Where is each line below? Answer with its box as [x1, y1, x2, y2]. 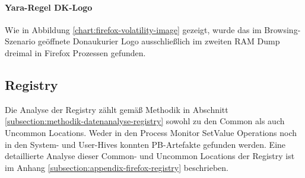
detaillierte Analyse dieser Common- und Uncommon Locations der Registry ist [5, 150, 295, 162]
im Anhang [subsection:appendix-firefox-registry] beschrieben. [5, 161, 228, 173]
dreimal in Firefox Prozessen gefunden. [5, 46, 146, 59]
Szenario [5, 35, 36, 47]
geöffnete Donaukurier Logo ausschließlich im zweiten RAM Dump [38, 35, 280, 47]
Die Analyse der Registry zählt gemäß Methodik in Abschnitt [5, 103, 228, 115]
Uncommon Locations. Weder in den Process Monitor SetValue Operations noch [5, 126, 297, 138]
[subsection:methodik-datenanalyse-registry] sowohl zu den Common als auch [5, 115, 285, 127]
